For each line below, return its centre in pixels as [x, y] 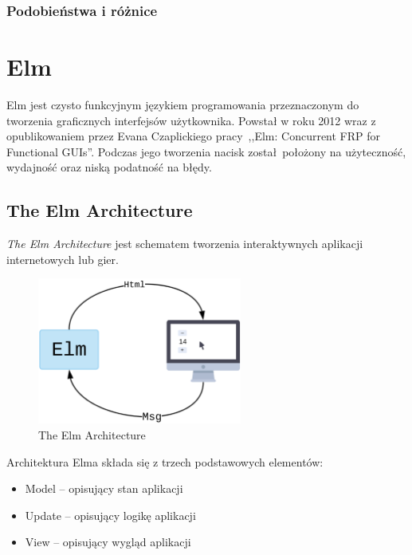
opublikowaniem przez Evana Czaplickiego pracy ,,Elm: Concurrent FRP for [194, 136]
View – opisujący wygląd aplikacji [108, 542]
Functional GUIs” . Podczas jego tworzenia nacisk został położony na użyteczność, [206, 151]
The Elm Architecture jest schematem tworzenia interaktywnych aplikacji [185, 244]
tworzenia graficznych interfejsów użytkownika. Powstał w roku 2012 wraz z [191, 120]
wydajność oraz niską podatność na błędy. [109, 167]
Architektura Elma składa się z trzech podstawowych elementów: [165, 461]
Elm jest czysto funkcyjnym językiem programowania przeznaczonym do [183, 104]
